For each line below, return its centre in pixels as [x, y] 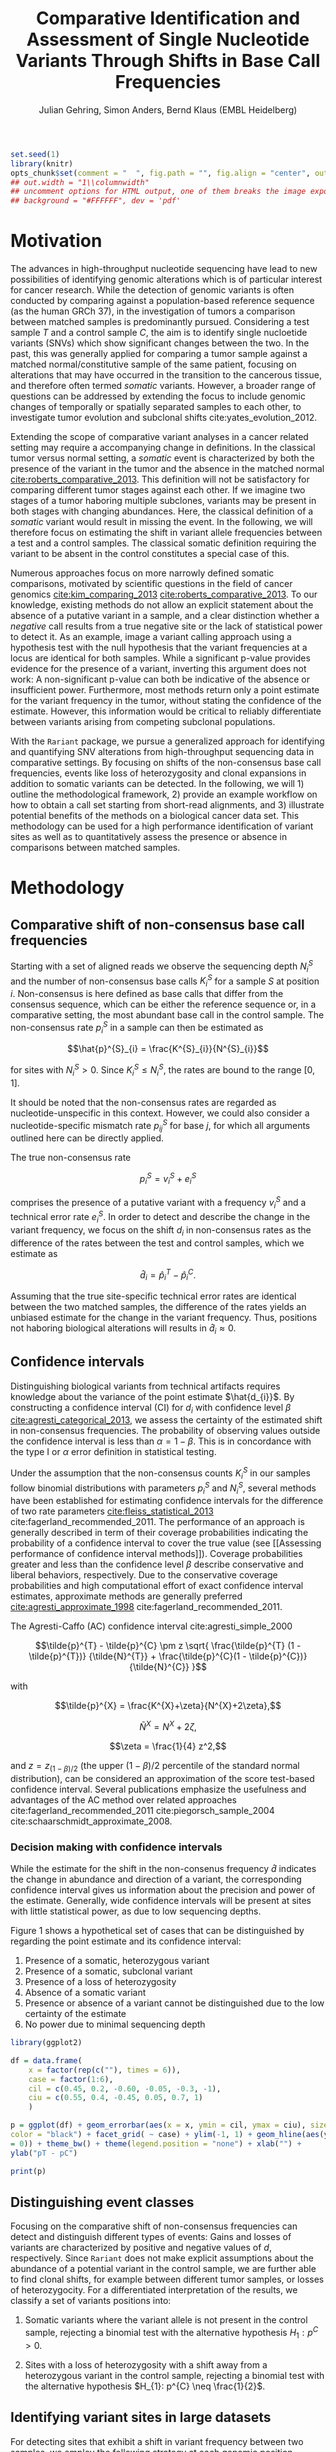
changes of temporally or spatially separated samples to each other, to [156, 407]
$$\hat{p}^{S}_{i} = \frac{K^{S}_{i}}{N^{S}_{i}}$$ [168, 1049]
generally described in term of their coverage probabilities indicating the [159, 1533]
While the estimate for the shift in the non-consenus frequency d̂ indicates [163, 1869]
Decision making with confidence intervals [116, 1847]
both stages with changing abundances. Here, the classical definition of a [162, 511]
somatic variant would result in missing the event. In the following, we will [161, 522]
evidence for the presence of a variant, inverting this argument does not [158, 669]
